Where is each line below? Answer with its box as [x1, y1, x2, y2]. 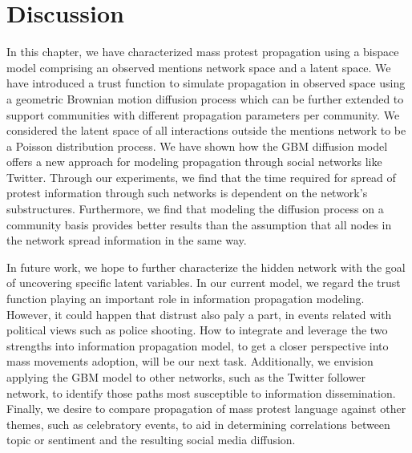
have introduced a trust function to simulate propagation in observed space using [6, 75, 406, 91]
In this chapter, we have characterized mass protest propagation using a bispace [6, 43, 399, 60]
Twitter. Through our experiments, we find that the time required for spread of [6, 168, 396, 185]
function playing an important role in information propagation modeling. [6, 290, 365, 307]
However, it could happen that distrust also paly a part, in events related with [6, 305, 392, 322]
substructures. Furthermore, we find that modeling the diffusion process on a [6, 200, 384, 217]
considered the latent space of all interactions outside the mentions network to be [6, 122, 406, 139]
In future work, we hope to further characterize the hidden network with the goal [6, 258, 406, 275]
